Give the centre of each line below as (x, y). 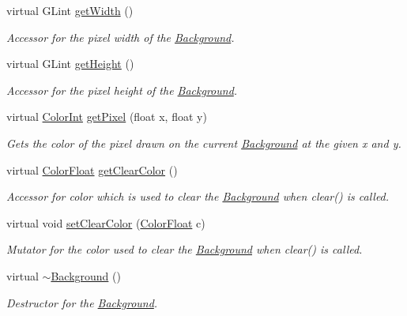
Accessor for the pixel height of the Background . (122, 90)
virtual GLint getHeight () (70, 64)
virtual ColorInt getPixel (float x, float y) (107, 117)
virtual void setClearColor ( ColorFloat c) (106, 222)
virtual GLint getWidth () (70, 10)
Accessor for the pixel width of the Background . (121, 37)
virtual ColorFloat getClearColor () (92, 169)
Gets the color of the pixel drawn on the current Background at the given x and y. (204, 143)
